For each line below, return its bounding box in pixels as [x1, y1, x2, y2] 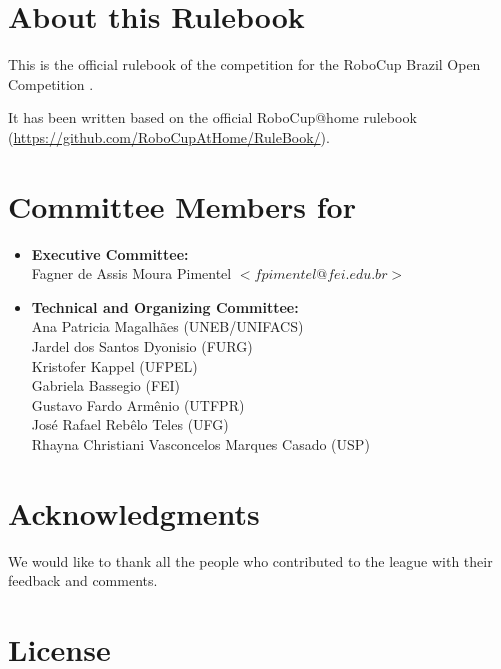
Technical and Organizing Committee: [31, 296, 299, 317]
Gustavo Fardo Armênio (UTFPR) [31, 394, 245, 415]
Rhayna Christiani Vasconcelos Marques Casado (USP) [31, 433, 370, 454]
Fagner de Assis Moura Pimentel [31, 263, 232, 284]
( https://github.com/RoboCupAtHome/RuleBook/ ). [8, 126, 330, 147]
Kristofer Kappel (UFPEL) [31, 355, 198, 376]
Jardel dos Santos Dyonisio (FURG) [31, 336, 253, 356]
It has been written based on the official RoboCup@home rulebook [8, 107, 417, 128]
